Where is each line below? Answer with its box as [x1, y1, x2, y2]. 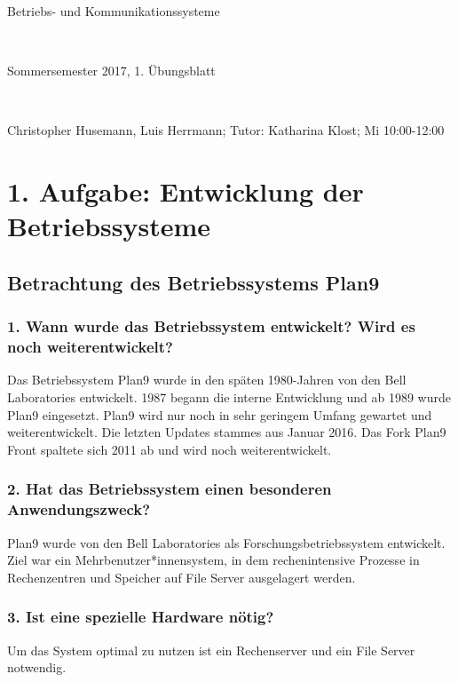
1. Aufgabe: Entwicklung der [7, 173, 364, 210]
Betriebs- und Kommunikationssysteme [7, 2, 220, 20]
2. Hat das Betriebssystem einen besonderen [7, 478, 332, 500]
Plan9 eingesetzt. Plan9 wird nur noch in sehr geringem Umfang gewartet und [7, 405, 432, 424]
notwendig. [7, 658, 67, 677]
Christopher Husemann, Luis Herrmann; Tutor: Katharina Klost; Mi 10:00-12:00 [7, 121, 445, 139]
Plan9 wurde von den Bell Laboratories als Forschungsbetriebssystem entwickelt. [7, 533, 446, 551]
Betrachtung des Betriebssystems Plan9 [7, 268, 380, 296]
